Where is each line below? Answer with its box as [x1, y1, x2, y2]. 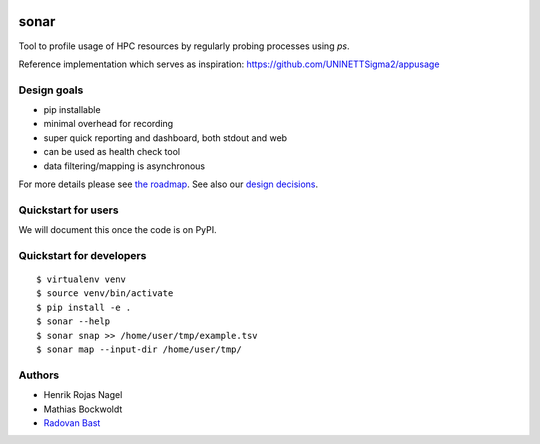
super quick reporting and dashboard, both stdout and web [43, 131, 288, 144]
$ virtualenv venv [36, 274, 127, 285]
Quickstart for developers [18, 248, 147, 262]
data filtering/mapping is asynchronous [43, 160, 205, 172]
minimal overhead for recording [43, 118, 174, 130]
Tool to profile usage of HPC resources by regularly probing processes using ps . [18, 40, 350, 52]
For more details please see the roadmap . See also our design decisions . [18, 178, 319, 190]
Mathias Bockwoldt [43, 403, 123, 415]
